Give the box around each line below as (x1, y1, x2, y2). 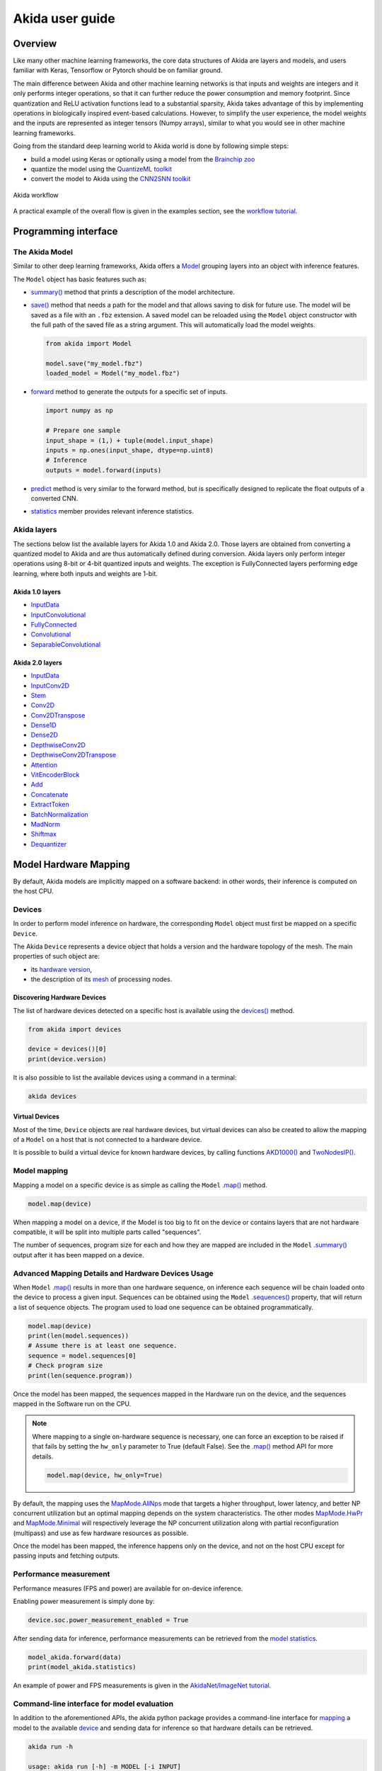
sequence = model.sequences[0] (28, 1352, 137, 1359)
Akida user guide (13, 11, 116, 26)
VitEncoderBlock (30, 771, 80, 779)
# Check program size (28, 1362, 103, 1370)
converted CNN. (30, 494, 79, 503)
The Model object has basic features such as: (13, 275, 146, 283)
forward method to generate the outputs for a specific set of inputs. (30, 387, 228, 396)
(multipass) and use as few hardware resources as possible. (13, 1529, 189, 1537)
